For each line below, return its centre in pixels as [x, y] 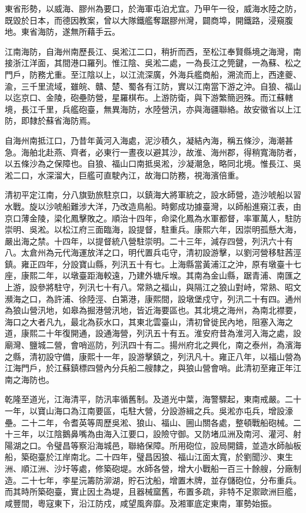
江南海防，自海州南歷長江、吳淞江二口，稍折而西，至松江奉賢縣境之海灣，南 [153, 51]
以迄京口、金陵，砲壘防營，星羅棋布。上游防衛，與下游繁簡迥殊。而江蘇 [145, 97]
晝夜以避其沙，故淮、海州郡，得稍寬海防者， [214, 152]
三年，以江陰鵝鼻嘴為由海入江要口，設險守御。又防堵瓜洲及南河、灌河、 [153, 434]
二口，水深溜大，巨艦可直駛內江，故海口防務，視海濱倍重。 [128, 175]
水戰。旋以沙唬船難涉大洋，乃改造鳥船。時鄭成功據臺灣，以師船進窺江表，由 [153, 206]
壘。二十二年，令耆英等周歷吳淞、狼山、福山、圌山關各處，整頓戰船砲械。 [149, 422]
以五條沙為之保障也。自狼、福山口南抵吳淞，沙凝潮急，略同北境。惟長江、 [149, 163]
